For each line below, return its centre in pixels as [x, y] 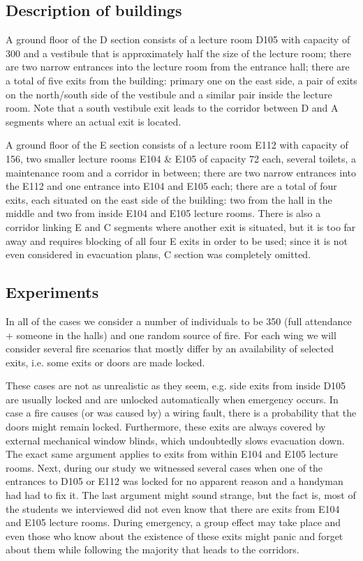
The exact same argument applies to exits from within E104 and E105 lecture [172, 454]
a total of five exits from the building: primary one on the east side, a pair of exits [181, 80]
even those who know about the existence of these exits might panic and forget [175, 536]
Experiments [52, 292]
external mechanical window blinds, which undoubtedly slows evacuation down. [175, 440]
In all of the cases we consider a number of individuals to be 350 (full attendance [179, 321]
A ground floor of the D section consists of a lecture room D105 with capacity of [178, 39]
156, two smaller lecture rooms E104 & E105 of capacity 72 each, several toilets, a [181, 158]
